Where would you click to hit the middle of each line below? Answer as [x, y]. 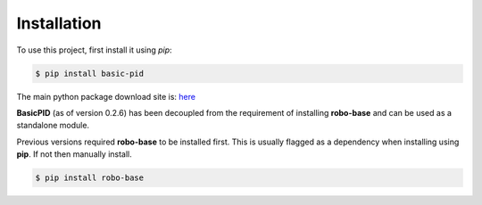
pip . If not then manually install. [75, 154]
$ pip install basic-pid [90, 73]
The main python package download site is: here [106, 96]
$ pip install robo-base [90, 178]
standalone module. [53, 126]
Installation [59, 23]
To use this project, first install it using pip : [95, 50]
